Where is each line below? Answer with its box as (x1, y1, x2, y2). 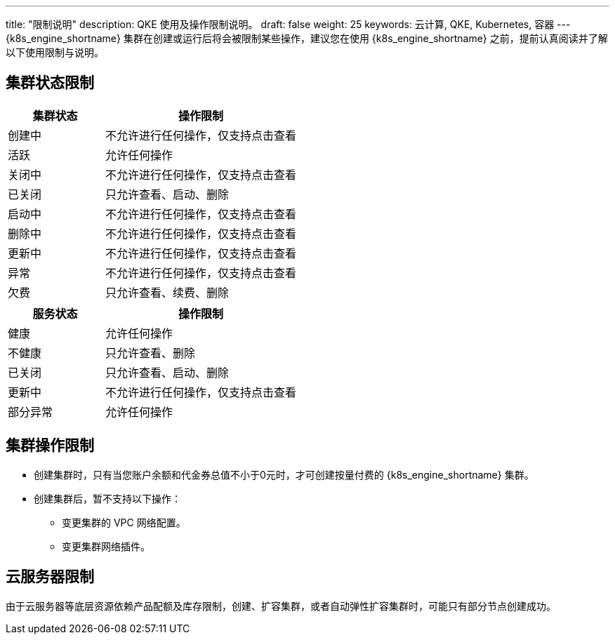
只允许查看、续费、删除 (105, 285, 230, 300)
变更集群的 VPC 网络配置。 (62, 516, 186, 528)
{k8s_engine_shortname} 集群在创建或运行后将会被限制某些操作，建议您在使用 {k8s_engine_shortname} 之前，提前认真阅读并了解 (6, 32, 608, 44)
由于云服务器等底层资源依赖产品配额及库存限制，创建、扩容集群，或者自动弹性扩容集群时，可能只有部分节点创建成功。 (6, 599, 556, 612)
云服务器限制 (6, 568, 94, 586)
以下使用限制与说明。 (6, 46, 104, 58)
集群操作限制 (6, 436, 94, 455)
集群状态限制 (6, 74, 94, 92)
